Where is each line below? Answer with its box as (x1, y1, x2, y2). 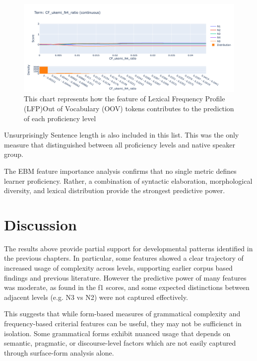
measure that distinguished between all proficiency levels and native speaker (4, 139, 235, 149)
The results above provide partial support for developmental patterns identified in (4, 243, 253, 253)
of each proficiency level (24, 113, 96, 123)
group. (4, 149, 23, 159)
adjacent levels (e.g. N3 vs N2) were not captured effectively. (4, 291, 188, 302)
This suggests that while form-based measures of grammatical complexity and (4, 308, 241, 319)
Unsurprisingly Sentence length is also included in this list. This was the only (4, 130, 239, 140)
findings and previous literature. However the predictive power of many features (4, 272, 247, 283)
